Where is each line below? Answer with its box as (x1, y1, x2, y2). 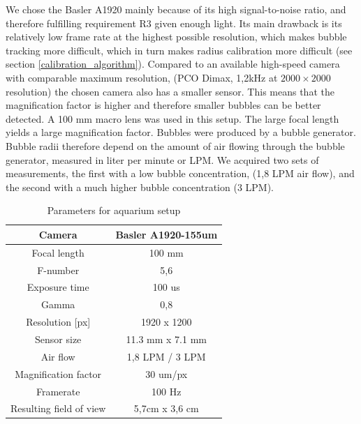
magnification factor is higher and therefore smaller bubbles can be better (6, 98, 321, 112)
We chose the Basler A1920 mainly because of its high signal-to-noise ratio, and (6, 2, 346, 16)
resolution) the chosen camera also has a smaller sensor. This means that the (6, 84, 334, 98)
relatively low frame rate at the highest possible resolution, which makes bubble (6, 29, 347, 44)
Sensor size (35, 331, 82, 346)
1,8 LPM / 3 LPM (126, 349, 206, 363)
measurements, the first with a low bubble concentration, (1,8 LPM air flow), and (6, 166, 355, 181)
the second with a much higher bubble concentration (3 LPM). (6, 179, 274, 194)
